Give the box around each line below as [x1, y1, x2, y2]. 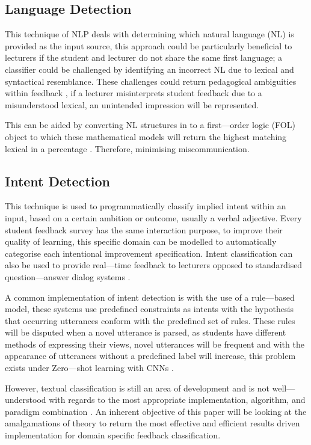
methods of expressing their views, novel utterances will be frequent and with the [5, 337, 304, 350]
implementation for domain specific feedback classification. [5, 429, 221, 441]
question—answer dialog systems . [5, 270, 131, 283]
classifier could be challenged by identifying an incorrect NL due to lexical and [5, 63, 294, 75]
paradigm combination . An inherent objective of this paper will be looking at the [5, 405, 307, 417]
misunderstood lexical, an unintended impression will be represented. [5, 98, 259, 111]
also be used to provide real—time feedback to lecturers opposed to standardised [5, 259, 303, 271]
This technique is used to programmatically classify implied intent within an [5, 200, 286, 212]
